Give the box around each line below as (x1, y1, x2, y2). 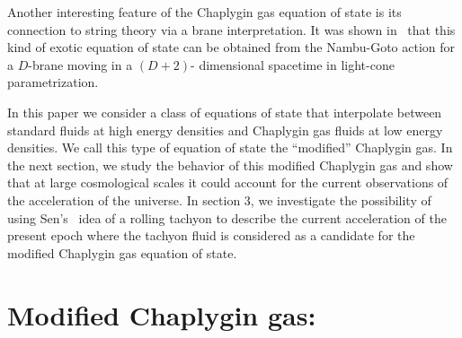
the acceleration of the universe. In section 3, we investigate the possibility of (7, 190, 431, 209)
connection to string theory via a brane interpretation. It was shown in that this (7, 20, 456, 39)
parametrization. (7, 73, 99, 91)
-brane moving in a (28, 55, 133, 74)
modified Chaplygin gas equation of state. (7, 243, 237, 262)
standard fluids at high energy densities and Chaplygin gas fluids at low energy (7, 120, 443, 139)
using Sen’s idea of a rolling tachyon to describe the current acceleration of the (7, 208, 447, 227)
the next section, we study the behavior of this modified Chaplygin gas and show (7, 155, 453, 174)
